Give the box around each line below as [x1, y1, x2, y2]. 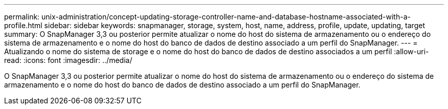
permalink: [4, 12, 40, 21]
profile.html [4, 21, 42, 30]
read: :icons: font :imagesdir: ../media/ [4, 56, 132, 64]
